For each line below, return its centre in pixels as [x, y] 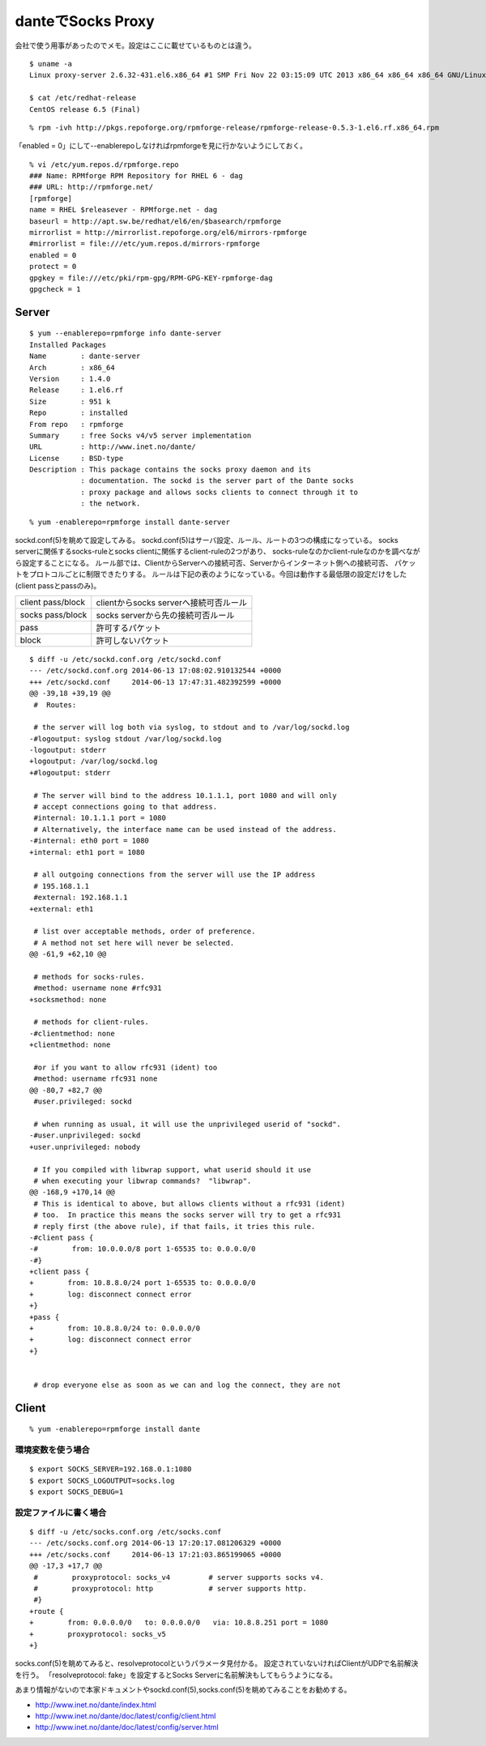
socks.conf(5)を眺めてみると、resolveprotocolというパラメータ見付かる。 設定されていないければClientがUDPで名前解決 [217, 1663]
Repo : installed [79, 413]
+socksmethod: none [68, 999]
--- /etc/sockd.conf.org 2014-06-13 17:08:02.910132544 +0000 [156, 671]
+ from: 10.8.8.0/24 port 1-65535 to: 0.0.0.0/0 [143, 1283]
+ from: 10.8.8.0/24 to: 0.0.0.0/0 [115, 1328]
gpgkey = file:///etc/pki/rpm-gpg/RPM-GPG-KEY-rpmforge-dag [151, 278]
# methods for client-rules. [92, 1022]
